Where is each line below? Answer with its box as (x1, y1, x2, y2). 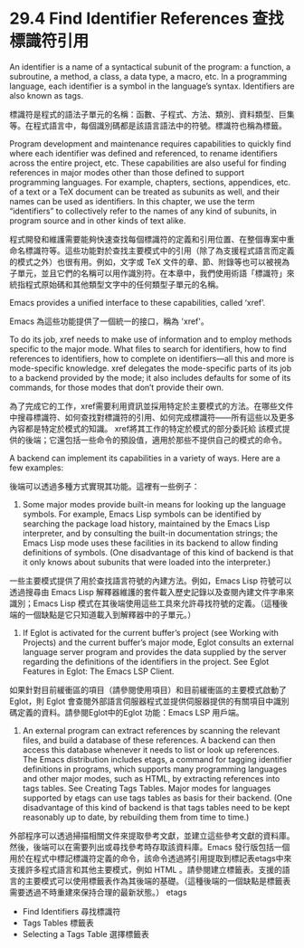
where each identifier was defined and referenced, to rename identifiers (9, 147, 278, 158)
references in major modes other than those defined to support (9, 166, 245, 177)
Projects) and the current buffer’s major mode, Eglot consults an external (22, 637, 294, 648)
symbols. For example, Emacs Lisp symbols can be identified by (22, 508, 261, 519)
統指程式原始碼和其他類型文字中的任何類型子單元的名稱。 (9, 279, 223, 289)
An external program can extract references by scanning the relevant (22, 725, 280, 735)
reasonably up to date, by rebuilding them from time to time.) (22, 811, 250, 822)
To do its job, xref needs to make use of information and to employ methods (9, 334, 292, 345)
